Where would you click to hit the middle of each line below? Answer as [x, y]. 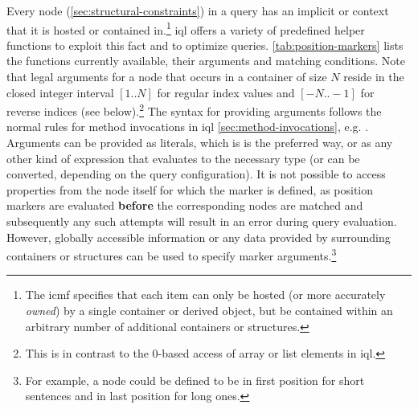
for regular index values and [226, 92]
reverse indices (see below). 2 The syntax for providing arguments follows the [194, 110]
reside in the [374, 77]
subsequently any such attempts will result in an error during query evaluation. [202, 221]
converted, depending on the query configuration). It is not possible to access [196, 174]
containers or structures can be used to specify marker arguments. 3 [172, 254]
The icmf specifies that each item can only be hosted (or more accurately [205, 294]
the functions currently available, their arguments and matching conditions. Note [206, 61]
